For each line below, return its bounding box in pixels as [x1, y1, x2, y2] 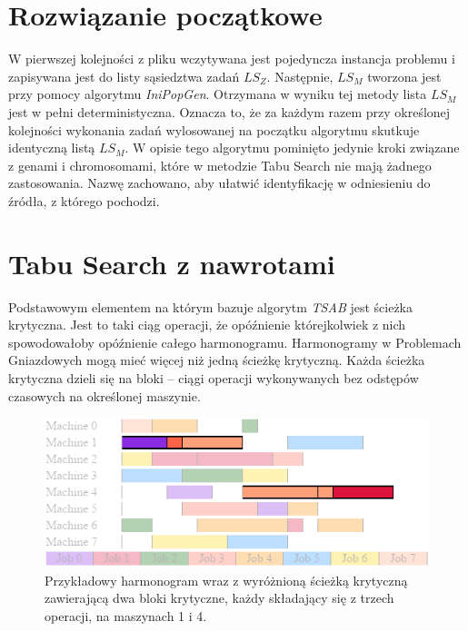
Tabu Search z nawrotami [8, 244, 335, 281]
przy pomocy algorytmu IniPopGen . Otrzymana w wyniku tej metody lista [8, 84, 427, 104]
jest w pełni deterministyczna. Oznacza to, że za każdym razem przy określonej [8, 102, 451, 121]
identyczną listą [8, 138, 95, 157]
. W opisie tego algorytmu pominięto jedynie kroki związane [124, 138, 460, 157]
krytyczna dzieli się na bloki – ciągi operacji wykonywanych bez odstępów [8, 368, 419, 387]
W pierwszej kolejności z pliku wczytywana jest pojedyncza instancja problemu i [8, 49, 455, 68]
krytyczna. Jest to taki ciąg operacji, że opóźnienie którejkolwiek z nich [8, 315, 406, 334]
